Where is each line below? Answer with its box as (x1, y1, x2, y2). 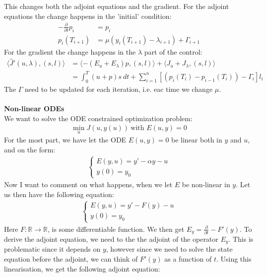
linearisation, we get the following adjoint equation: (4, 263, 160, 274)
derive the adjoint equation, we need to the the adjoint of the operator (4, 234, 218, 244)
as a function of (164, 254, 212, 264)
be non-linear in (182, 179, 230, 189)
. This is (228, 234, 254, 244)
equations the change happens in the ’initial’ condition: (4, 10, 172, 21)
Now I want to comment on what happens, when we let (4, 179, 173, 189)
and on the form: (4, 144, 56, 154)
